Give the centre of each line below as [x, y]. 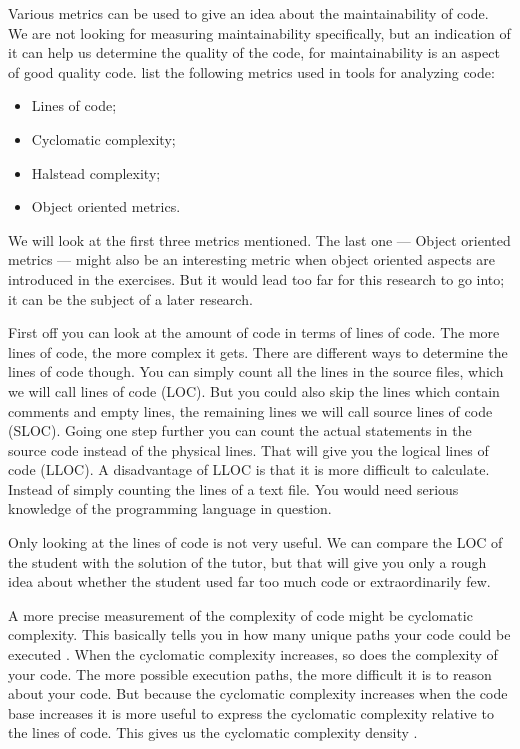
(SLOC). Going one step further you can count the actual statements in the [240, 430]
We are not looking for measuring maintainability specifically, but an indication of [259, 32]
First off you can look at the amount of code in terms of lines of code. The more [254, 332]
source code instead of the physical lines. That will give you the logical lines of [248, 449]
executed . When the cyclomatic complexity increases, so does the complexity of [253, 654]
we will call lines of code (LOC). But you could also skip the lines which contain [254, 390]
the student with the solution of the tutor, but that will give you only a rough [247, 561]
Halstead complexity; [96, 172]
